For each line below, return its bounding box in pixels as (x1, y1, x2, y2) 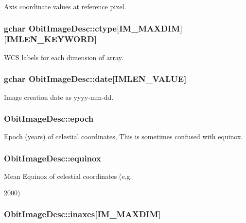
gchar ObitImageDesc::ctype (4, 22, 117, 34)
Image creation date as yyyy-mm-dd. (4, 92, 114, 102)
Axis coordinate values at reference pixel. (4, 1, 126, 11)
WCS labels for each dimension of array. (4, 52, 123, 62)
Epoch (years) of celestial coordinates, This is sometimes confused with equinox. (4, 131, 243, 142)
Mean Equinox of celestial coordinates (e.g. (4, 171, 132, 181)
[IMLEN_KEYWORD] (4, 33, 97, 45)
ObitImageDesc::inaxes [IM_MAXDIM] (4, 208, 161, 220)
